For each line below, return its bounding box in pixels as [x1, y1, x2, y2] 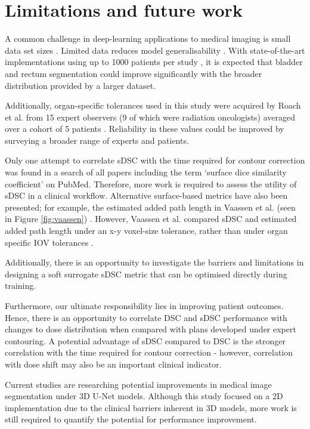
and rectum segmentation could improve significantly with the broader [5, 67, 262, 79]
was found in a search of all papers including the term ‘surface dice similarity [5, 166, 287, 178]
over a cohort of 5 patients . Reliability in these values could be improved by [5, 122, 284, 135]
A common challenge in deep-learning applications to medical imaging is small [5, 32, 291, 45]
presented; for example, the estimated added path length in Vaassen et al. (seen [5, 200, 296, 213]
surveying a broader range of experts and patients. [5, 134, 189, 146]
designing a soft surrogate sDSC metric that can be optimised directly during [5, 267, 287, 280]
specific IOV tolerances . [5, 236, 94, 248]
